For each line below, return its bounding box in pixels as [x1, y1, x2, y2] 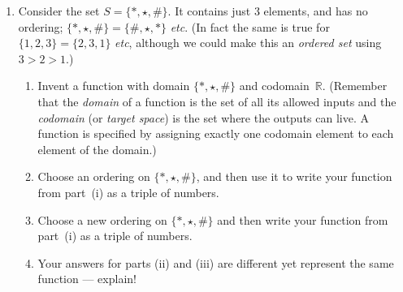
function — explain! [37, 270, 136, 287]
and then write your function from [217, 211, 388, 228]
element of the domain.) [37, 140, 157, 157]
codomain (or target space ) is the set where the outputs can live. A [37, 109, 369, 126]
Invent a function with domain [37, 77, 190, 94]
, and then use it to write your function [196, 168, 392, 185]
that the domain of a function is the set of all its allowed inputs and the [37, 92, 396, 109]
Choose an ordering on [37, 168, 150, 185]
